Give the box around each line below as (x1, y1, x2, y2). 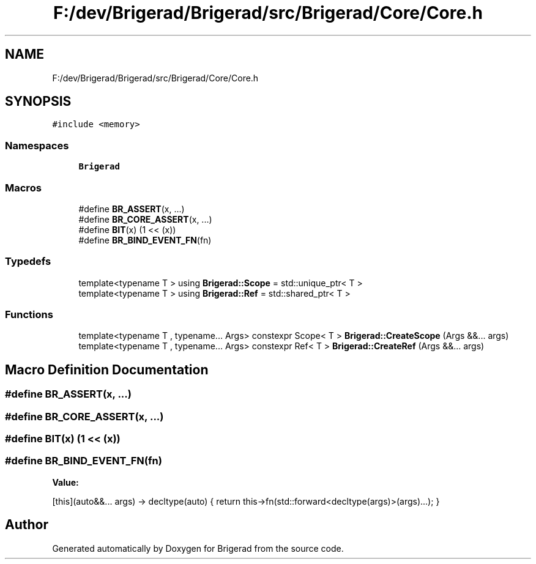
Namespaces (5, 139, 69, 152)
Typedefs (5, 255, 51, 268)
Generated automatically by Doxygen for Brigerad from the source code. (52, 543, 344, 554)
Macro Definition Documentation (5, 362, 209, 377)
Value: (52, 477, 79, 488)
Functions (5, 308, 53, 321)
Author (5, 517, 48, 533)
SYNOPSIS (5, 94, 72, 109)
